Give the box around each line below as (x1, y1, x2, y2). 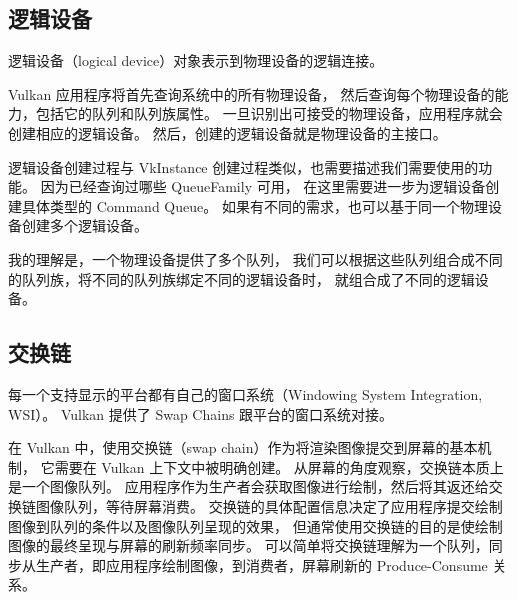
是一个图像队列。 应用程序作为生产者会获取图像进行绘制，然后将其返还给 (8, 476, 489, 497)
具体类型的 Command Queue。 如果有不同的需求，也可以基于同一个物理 (21, 195, 488, 216)
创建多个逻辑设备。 (21, 215, 148, 236)
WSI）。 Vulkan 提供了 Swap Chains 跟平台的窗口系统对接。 (8, 403, 394, 424)
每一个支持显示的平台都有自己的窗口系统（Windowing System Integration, (8, 383, 483, 404)
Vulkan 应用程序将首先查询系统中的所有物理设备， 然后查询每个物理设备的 (8, 83, 495, 104)
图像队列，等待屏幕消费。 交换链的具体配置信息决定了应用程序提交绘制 (35, 495, 503, 516)
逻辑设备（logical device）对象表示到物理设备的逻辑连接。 (8, 50, 384, 71)
